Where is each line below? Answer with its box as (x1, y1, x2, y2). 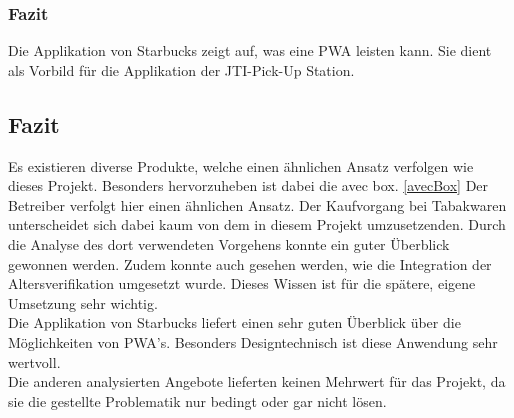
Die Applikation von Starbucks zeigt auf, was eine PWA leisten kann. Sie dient (8, 40, 492, 61)
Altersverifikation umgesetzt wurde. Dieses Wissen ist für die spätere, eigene (8, 273, 476, 294)
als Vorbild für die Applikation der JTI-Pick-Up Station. (8, 59, 355, 80)
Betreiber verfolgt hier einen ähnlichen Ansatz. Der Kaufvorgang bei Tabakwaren (8, 194, 507, 215)
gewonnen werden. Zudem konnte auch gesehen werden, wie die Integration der (8, 253, 492, 274)
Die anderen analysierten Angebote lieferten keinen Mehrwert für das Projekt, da (8, 371, 506, 392)
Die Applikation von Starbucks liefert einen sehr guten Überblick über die (8, 312, 461, 333)
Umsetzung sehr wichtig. (8, 292, 158, 313)
